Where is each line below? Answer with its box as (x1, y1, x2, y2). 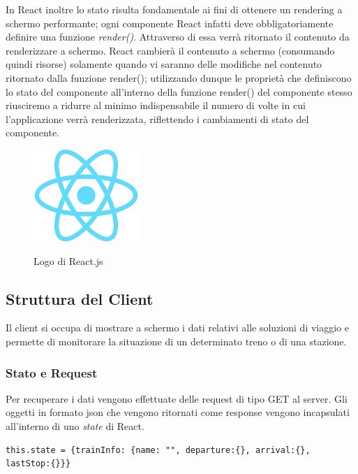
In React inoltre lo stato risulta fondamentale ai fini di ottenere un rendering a (6, 2, 343, 16)
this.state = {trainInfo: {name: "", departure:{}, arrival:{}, (6, 445, 311, 455)
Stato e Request (6, 364, 98, 381)
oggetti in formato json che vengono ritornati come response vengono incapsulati (6, 405, 350, 419)
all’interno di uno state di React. (6, 419, 144, 433)
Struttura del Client (6, 287, 154, 309)
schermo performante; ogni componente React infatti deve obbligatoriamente (6, 15, 334, 30)
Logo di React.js (33, 253, 103, 268)
